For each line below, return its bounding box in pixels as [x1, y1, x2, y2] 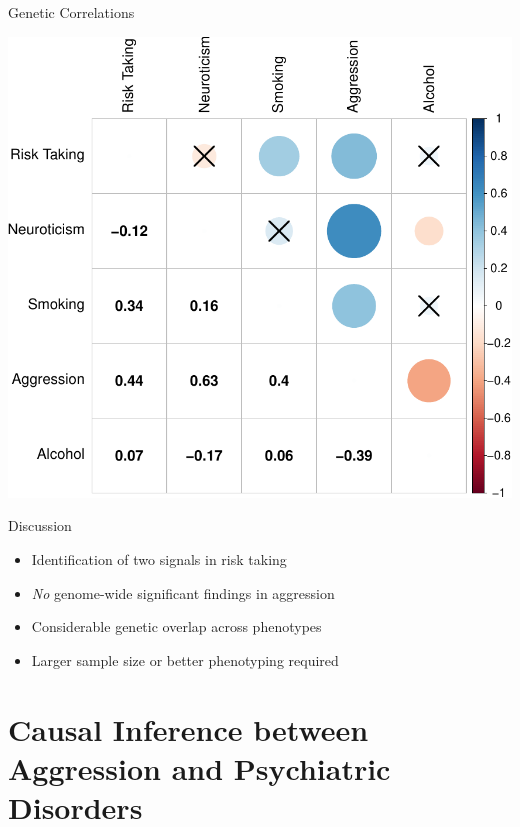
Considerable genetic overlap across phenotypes [31, 616, 322, 637]
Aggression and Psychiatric [8, 747, 391, 788]
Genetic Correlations [8, 2, 135, 22]
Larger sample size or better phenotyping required [31, 649, 339, 670]
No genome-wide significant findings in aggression [31, 582, 335, 603]
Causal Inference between [8, 708, 369, 749]
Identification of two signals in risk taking [31, 549, 287, 570]
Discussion [8, 515, 72, 536]
